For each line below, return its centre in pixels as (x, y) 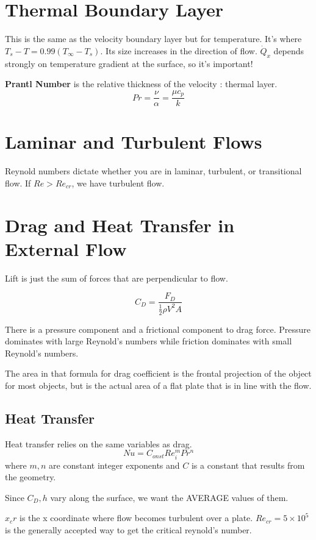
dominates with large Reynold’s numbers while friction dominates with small (149, 341)
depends (289, 50)
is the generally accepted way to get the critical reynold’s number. (128, 530)
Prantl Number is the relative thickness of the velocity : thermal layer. (141, 84)
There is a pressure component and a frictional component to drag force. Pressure (158, 329)
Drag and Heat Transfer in (120, 225)
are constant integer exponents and (114, 465)
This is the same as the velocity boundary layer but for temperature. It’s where (153, 39)
